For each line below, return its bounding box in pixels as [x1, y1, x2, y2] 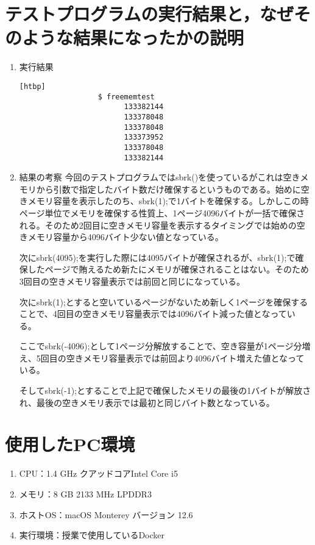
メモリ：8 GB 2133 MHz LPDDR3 [19, 487, 152, 500]
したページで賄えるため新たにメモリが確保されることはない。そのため [27, 263, 310, 276]
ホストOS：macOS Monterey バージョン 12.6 [19, 508, 193, 521]
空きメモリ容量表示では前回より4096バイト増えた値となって [66, 351, 305, 364]
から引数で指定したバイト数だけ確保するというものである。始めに [36, 182, 301, 195]
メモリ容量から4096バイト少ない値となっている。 [27, 230, 224, 243]
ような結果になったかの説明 [22, 25, 244, 50]
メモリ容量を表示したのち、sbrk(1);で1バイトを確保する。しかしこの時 [27, 194, 309, 207]
